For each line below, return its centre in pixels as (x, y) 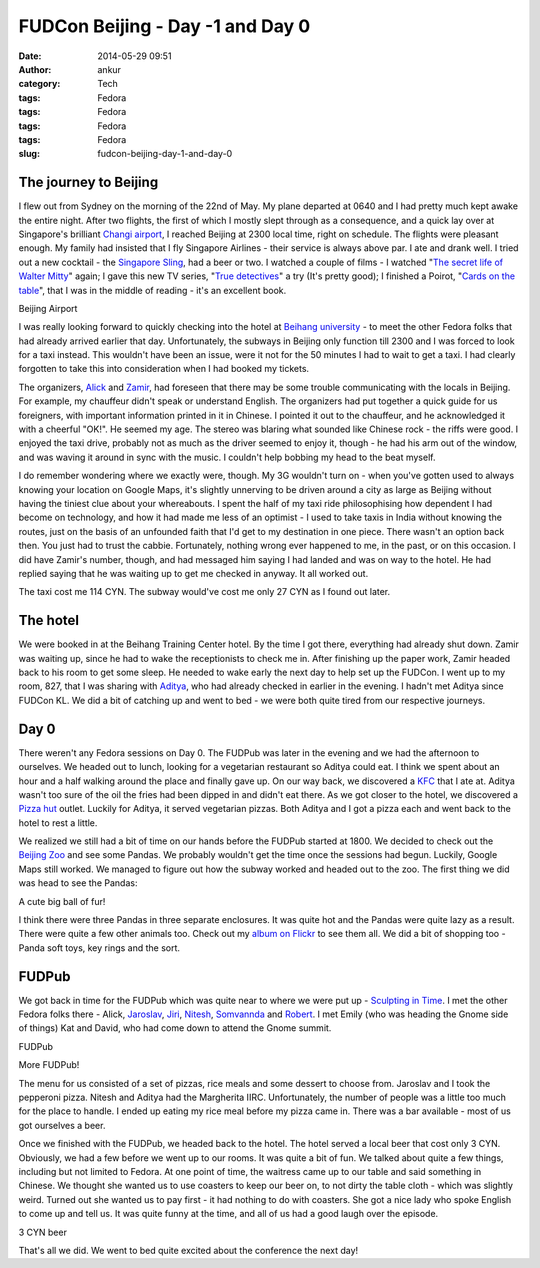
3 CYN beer (42, 1232)
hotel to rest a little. (58, 822)
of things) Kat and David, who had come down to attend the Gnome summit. (175, 1028)
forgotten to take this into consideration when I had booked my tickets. (164, 369)
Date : (30, 56)
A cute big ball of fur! (62, 901)
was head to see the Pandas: (78, 883)
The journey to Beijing (88, 182)
